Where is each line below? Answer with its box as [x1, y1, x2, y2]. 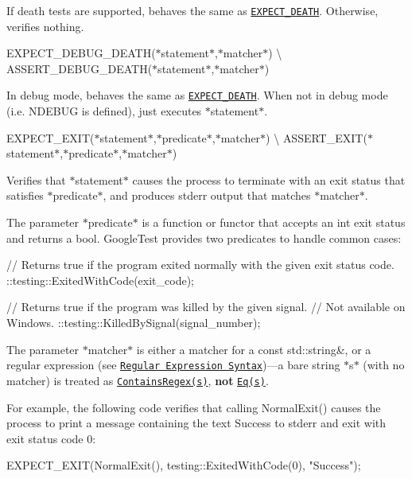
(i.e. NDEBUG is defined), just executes [6, 103, 202, 119]
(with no [363, 356, 405, 373]
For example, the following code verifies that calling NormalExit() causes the [6, 399, 381, 415]
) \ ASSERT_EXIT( [266, 129, 367, 146]
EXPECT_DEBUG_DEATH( [6, 45, 156, 61]
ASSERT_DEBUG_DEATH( [6, 60, 153, 76]
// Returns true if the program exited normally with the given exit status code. [6, 256, 395, 273]
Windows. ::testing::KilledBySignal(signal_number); [6, 314, 261, 331]
